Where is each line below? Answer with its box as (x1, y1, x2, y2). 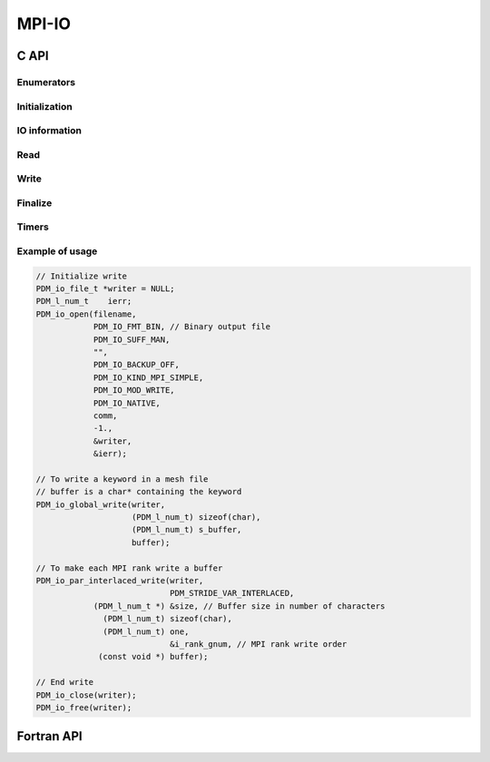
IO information (16, 124, 82, 137)
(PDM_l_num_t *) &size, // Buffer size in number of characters (93, 601, 386, 611)
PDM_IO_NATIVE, (93, 397, 161, 408)
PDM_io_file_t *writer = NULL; (35, 284, 176, 294)
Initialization (16, 100, 73, 112)
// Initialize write (35, 270, 127, 281)
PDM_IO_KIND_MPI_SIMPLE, (93, 372, 204, 383)
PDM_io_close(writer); (35, 689, 137, 700)
